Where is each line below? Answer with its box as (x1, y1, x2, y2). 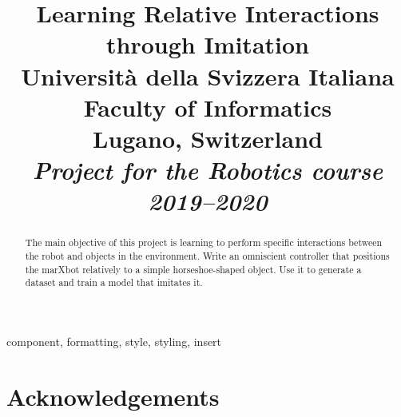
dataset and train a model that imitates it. (25, 276, 203, 289)
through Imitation (106, 28, 309, 61)
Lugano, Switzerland (93, 121, 323, 154)
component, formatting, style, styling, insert (6, 332, 222, 349)
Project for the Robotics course (32, 153, 383, 187)
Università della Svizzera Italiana (21, 59, 395, 92)
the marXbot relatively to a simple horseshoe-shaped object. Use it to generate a (25, 262, 362, 276)
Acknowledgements (6, 379, 220, 412)
